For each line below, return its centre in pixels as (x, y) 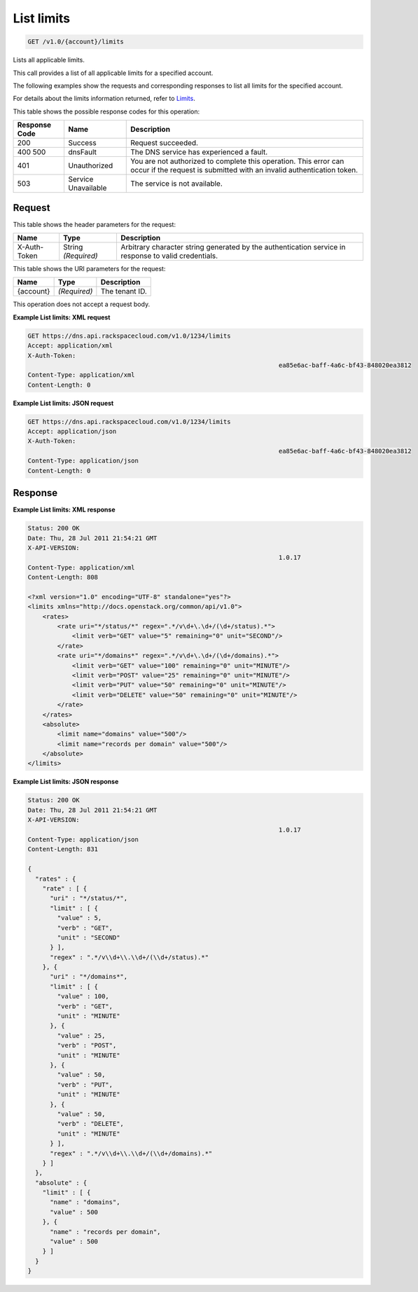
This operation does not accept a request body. (82, 304)
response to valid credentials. (169, 256)
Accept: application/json (72, 432)
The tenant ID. (124, 291)
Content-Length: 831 (63, 849)
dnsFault (83, 152)
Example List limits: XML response (64, 510)
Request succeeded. (165, 143)
